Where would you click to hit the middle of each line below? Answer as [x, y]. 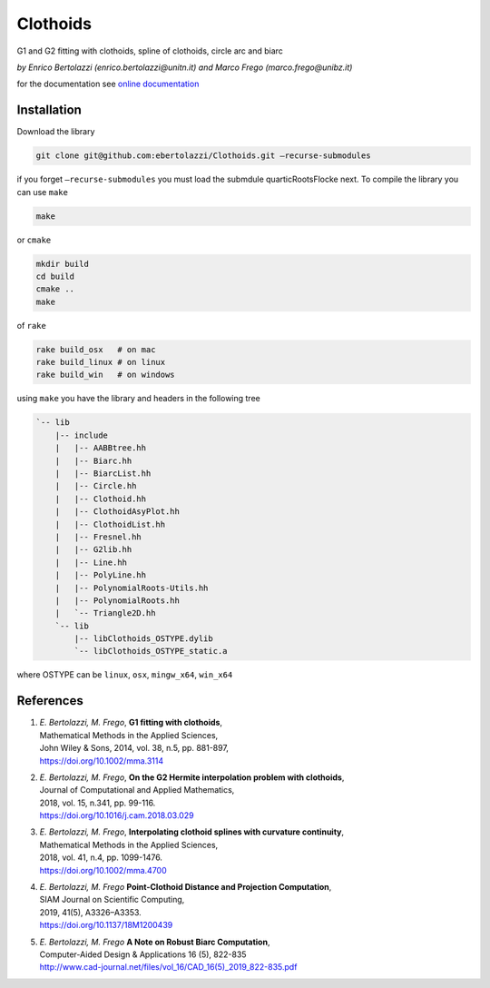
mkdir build [63, 264]
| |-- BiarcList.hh [103, 474]
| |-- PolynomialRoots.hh [118, 600]
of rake [32, 325]
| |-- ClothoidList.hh [110, 524]
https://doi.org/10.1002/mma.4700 [103, 870]
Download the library [56, 132]
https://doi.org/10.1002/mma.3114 [102, 761]
